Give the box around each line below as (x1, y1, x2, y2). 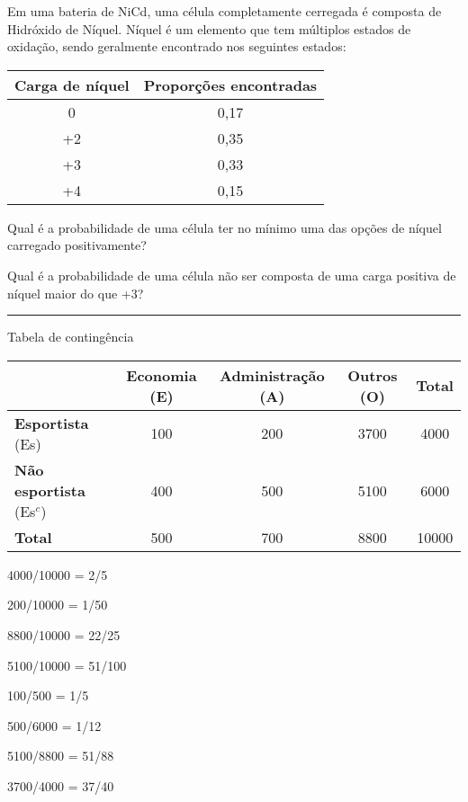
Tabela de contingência (7, 327, 134, 346)
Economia (126, 364, 197, 386)
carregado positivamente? (7, 236, 147, 254)
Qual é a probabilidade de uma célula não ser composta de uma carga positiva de (7, 265, 456, 284)
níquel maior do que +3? (7, 283, 144, 302)
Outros (347, 364, 398, 386)
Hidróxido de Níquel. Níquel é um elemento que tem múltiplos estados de (7, 19, 411, 38)
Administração (219, 364, 325, 386)
